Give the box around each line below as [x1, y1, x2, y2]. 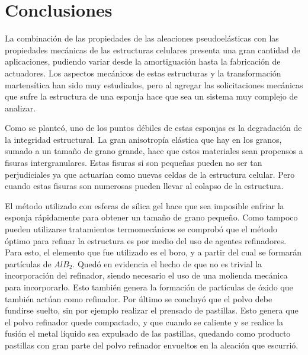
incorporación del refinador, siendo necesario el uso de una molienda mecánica [5, 269, 288, 282]
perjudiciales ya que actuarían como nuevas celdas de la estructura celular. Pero [5, 168, 295, 180]
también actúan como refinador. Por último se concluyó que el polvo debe [5, 292, 272, 305]
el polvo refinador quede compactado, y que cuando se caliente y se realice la [5, 315, 284, 328]
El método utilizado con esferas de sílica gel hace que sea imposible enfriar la [5, 199, 284, 212]
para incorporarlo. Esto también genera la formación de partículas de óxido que [5, 281, 293, 293]
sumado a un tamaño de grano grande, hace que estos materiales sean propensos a [5, 145, 303, 157]
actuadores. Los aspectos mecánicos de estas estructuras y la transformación [5, 66, 281, 79]
